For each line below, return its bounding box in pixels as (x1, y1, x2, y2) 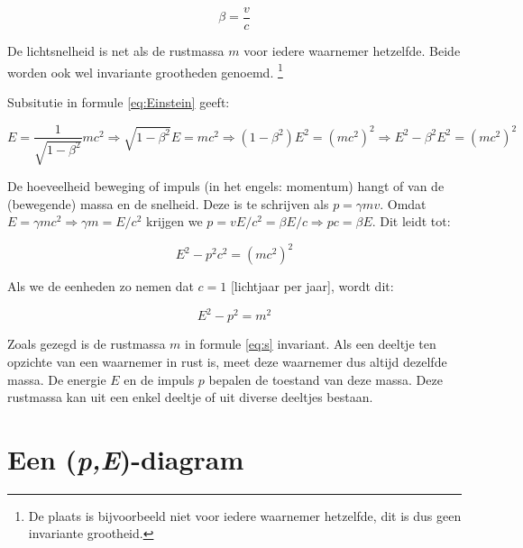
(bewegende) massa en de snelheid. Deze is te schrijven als (7, 194, 329, 213)
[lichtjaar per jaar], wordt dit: (230, 277, 394, 296)
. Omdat (380, 194, 427, 213)
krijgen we (146, 212, 203, 231)
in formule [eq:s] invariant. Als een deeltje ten (185, 334, 436, 353)
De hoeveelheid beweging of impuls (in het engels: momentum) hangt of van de (7, 176, 445, 195)
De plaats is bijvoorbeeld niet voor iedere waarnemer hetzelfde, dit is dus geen (28, 506, 462, 525)
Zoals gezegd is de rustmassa (7, 334, 166, 353)
